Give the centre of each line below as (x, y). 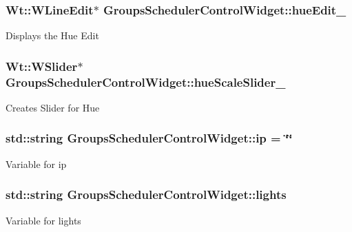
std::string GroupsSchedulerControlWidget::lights (146, 194)
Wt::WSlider (42, 66)
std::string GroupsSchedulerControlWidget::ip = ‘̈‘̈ (149, 138)
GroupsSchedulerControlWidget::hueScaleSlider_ (146, 82)
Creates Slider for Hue (53, 107)
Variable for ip (36, 164)
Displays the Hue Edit (52, 35)
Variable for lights (43, 220)
